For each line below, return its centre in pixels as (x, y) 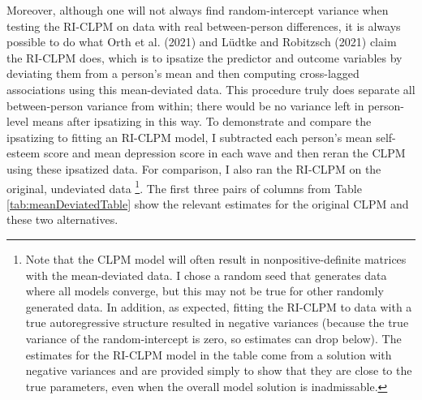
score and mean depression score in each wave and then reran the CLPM (224, 153)
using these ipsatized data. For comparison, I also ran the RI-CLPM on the (194, 168)
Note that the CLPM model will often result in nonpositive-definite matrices (216, 258)
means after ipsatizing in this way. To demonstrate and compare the (202, 121)
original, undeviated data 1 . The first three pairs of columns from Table (184, 187)
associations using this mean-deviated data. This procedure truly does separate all (211, 89)
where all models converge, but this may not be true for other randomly (205, 291)
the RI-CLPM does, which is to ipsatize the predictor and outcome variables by (205, 57)
